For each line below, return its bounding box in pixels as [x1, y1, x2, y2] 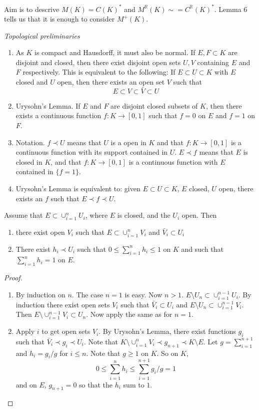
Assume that [4, 210, 43, 220]
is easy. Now [124, 289, 162, 299]
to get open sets [41, 326, 90, 336]
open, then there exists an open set [57, 77, 165, 87]
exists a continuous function [15, 110, 101, 121]
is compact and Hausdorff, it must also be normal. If [34, 47, 195, 58]
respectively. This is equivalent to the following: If [22, 67, 175, 77]
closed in [15, 156, 42, 167]
